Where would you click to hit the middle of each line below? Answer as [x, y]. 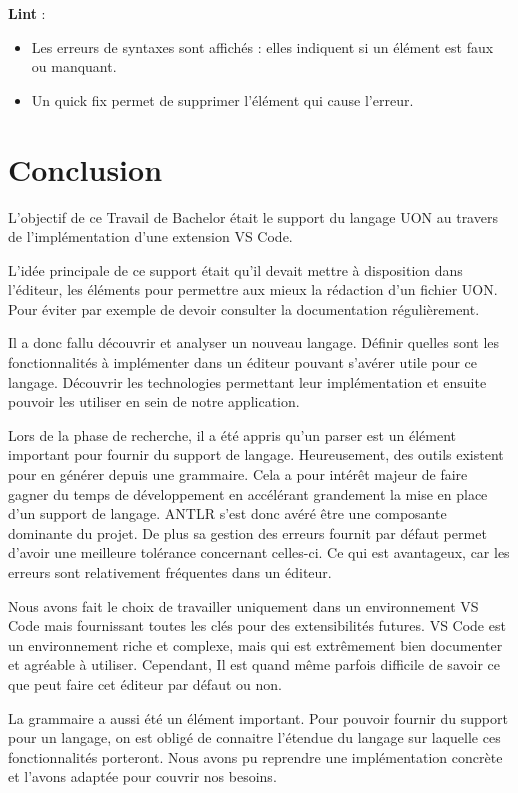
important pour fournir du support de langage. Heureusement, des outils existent [256, 454]
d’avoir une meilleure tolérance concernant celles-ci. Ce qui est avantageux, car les [259, 552]
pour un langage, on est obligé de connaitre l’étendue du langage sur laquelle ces [254, 737]
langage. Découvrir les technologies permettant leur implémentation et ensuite [247, 381]
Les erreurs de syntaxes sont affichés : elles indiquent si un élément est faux [262, 46]
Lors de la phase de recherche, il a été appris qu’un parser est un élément [232, 434]
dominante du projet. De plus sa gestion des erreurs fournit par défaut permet [247, 532]
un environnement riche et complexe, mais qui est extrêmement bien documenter [255, 644]
